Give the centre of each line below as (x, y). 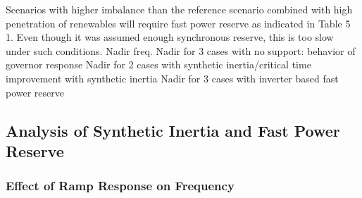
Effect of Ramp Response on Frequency (120, 186)
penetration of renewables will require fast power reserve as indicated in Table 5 (178, 23)
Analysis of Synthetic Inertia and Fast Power (173, 130)
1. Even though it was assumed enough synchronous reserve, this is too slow (170, 37)
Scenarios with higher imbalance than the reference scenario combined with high (179, 9)
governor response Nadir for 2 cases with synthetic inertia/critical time (158, 64)
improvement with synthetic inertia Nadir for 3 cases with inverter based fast (172, 78)
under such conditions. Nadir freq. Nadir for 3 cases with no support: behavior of (181, 50)
